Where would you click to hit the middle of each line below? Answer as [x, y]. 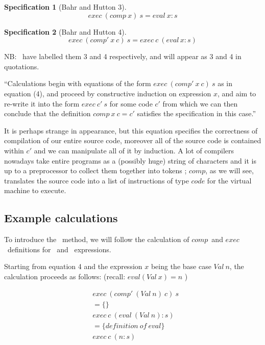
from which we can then [200, 103]
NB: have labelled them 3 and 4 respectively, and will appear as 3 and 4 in [123, 56]
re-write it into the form [42, 103]
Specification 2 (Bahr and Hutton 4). [65, 31]
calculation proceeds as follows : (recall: [65, 276]
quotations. [22, 66]
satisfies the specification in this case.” [197, 113]
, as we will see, [230, 170]
